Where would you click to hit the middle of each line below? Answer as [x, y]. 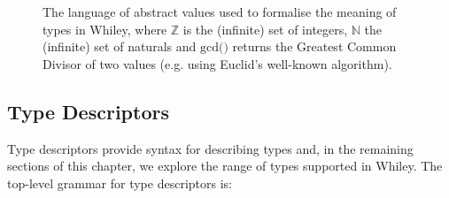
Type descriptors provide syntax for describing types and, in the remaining [210, 148]
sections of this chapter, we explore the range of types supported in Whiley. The [225, 166]
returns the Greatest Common [314, 46]
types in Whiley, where [105, 29]
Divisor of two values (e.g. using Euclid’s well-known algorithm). [217, 63]
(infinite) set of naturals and [120, 46]
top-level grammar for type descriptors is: [120, 183]
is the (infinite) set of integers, [265, 29]
